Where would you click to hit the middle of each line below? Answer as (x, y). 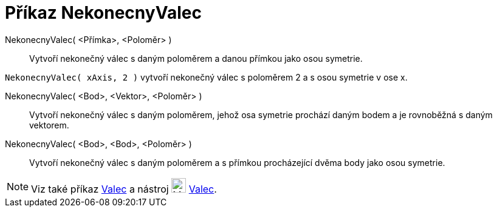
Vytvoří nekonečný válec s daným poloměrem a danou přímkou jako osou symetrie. (196, 58)
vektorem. (49, 125)
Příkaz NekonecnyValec (103, 13)
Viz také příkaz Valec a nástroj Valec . (124, 189)
